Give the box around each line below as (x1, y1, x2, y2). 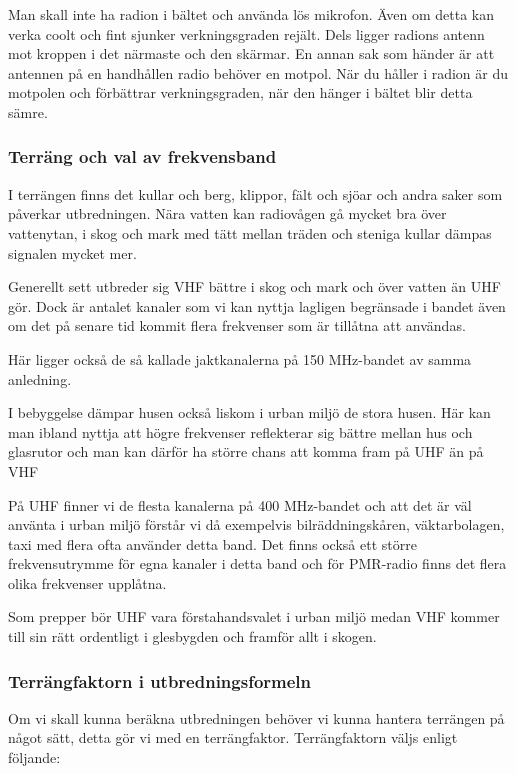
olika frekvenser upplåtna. (8, 572, 167, 593)
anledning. (8, 368, 72, 389)
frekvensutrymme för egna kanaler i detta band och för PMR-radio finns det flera (8, 553, 507, 574)
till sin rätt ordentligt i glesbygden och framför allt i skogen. (8, 626, 377, 647)
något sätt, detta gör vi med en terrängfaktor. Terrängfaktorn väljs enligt (8, 727, 458, 748)
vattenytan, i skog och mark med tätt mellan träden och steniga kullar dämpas (8, 222, 492, 243)
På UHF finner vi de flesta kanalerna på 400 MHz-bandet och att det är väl (8, 494, 472, 515)
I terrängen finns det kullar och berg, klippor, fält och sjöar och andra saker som (8, 183, 503, 204)
